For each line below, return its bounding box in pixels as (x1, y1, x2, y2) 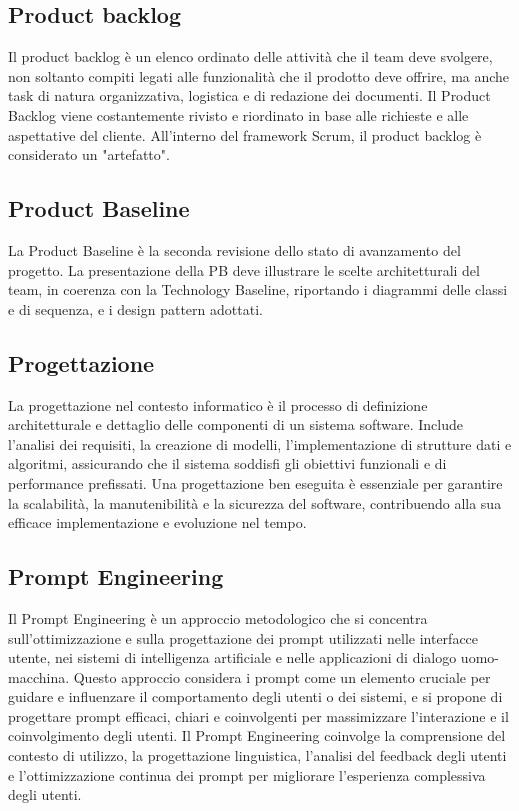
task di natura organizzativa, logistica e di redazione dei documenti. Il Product (8, 85, 491, 106)
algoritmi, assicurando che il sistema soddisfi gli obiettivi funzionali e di (8, 453, 447, 474)
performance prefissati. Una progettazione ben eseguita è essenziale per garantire (8, 472, 503, 493)
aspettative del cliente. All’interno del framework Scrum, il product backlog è (8, 124, 482, 145)
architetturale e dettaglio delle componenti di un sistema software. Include (8, 414, 463, 435)
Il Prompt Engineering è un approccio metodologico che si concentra (8, 607, 428, 628)
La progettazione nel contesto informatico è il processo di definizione (8, 394, 428, 415)
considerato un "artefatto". (8, 144, 170, 165)
